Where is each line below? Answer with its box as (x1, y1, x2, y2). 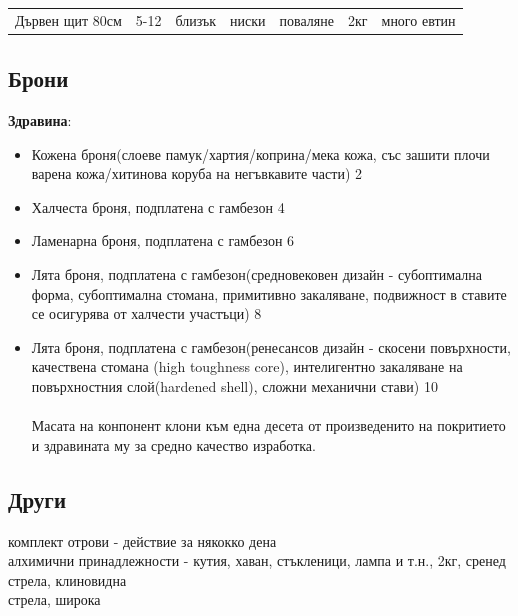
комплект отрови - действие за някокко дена (8, 530, 277, 551)
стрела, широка (8, 589, 101, 610)
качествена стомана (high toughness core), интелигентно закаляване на (31, 356, 463, 377)
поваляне (279, 9, 334, 30)
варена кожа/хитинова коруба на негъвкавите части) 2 (31, 163, 363, 184)
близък (175, 9, 217, 30)
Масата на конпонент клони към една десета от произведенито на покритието (31, 415, 506, 436)
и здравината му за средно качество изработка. (31, 434, 316, 455)
